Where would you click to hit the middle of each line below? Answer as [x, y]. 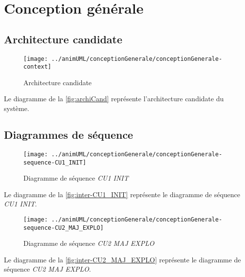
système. [17, 108]
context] [38, 67]
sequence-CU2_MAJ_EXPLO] [64, 228]
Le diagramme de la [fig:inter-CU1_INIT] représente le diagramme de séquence [122, 194]
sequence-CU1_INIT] [55, 162]
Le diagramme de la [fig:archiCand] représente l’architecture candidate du [114, 99]
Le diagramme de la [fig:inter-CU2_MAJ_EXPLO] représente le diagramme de [122, 259]
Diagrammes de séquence [69, 135]
